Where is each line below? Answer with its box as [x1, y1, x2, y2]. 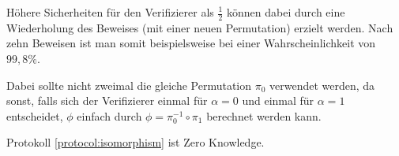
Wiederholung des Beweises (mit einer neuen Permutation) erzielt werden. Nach [6, 19, 393, 35]
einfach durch [77, 107, 142, 124]
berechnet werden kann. [206, 107, 322, 124]
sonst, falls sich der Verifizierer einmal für [6, 92, 208, 109]
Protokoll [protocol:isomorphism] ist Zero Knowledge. [6, 134, 265, 150]
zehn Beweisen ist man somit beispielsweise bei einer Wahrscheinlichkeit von [6, 35, 376, 51]
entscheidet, [6, 107, 63, 124]
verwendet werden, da [269, 76, 375, 93]
